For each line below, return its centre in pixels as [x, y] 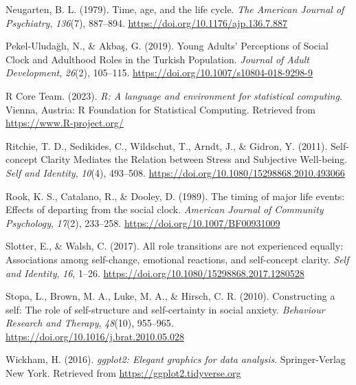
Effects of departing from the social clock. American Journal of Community [165, 209]
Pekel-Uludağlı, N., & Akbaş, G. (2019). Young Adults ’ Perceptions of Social [167, 46]
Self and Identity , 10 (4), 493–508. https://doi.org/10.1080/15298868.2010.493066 [175, 172]
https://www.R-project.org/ [65, 123]
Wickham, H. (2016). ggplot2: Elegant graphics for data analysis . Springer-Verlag [176, 359]
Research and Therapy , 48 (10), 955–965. [90, 323]
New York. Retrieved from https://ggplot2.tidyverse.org [123, 373]
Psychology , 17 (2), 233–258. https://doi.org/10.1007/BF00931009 [143, 222]
